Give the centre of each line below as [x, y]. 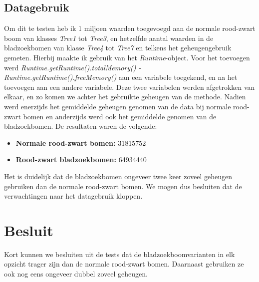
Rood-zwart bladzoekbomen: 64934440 [81, 159]
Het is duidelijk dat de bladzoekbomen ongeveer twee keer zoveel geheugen [118, 176]
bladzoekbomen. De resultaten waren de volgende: [81, 126]
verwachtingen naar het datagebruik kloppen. [73, 196]
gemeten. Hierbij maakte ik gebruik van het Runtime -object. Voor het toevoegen [127, 57]
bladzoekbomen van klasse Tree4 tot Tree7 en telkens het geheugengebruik [118, 48]
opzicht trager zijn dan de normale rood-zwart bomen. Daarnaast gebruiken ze [124, 264]
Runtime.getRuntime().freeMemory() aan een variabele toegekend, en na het [121, 77]
